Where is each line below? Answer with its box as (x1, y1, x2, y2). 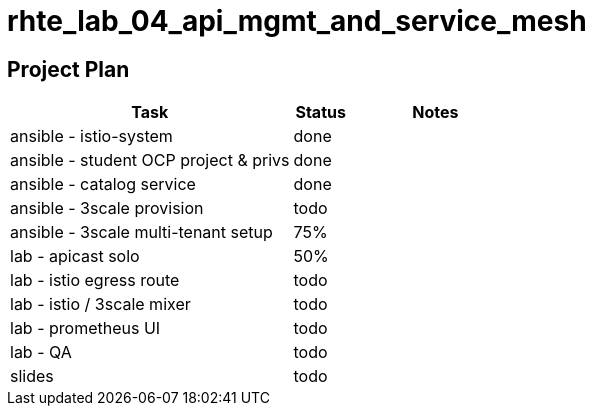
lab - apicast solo (10, 246, 140, 267)
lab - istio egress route (10, 270, 180, 291)
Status (295, 102, 346, 123)
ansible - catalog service (10, 174, 196, 195)
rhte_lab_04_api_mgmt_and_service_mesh (7, 4, 587, 38)
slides (10, 366, 54, 387)
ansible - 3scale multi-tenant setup (10, 222, 273, 243)
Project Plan (7, 56, 130, 82)
